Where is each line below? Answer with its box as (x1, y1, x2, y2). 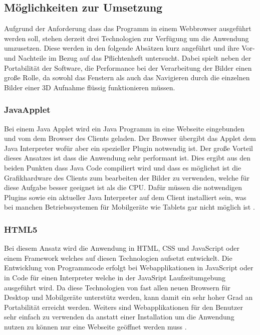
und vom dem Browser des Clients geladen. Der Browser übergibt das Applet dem (4, 133, 256, 143)
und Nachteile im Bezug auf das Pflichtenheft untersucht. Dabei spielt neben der (4, 52, 251, 63)
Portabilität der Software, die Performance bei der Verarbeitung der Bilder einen (4, 62, 252, 73)
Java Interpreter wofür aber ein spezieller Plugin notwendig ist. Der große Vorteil (4, 142, 253, 153)
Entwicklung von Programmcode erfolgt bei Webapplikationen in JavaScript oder (4, 262, 253, 273)
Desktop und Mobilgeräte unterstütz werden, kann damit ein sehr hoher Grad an (4, 292, 253, 302)
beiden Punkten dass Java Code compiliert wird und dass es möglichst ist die (4, 162, 241, 173)
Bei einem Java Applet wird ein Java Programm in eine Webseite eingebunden (4, 123, 245, 133)
